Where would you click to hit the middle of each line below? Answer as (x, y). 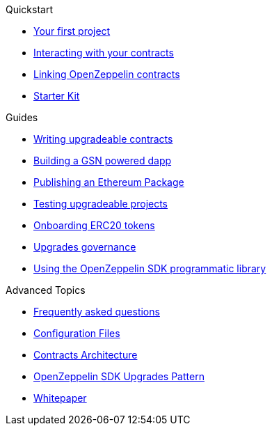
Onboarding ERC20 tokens (94, 225)
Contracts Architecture (86, 355)
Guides (22, 117)
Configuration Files (77, 333)
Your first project (72, 31)
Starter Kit (57, 96)
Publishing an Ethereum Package (109, 182)
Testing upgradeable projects (101, 204)
